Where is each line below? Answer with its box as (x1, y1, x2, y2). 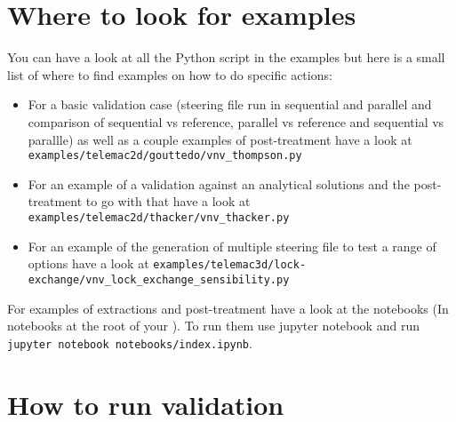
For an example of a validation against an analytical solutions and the (28, 174, 410, 193)
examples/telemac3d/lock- (153, 259, 307, 272)
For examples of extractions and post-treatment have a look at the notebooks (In (7, 299, 449, 317)
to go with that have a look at (85, 192, 251, 211)
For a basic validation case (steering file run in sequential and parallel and (28, 95, 432, 114)
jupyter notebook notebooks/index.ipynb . (7, 333, 252, 352)
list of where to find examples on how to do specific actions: (7, 65, 332, 84)
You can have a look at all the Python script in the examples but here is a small (7, 48, 445, 67)
